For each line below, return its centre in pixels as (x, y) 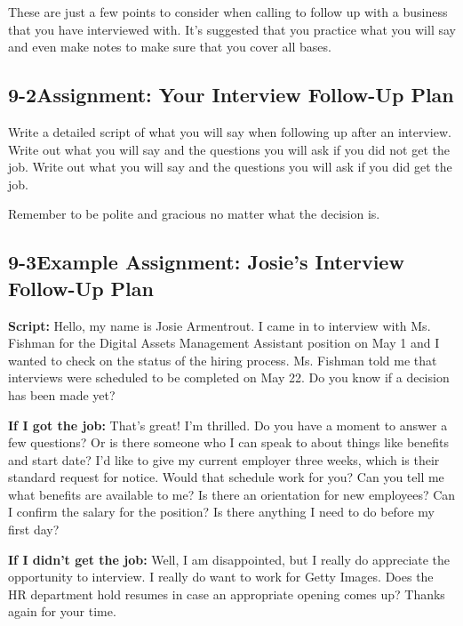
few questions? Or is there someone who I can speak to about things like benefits (229, 442)
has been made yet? (62, 394)
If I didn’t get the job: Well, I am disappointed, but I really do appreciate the (229, 559)
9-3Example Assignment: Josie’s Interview (206, 262)
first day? (34, 530)
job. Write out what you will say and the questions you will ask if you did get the (230, 167)
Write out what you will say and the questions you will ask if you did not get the (229, 149)
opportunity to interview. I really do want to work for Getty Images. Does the (221, 577)
